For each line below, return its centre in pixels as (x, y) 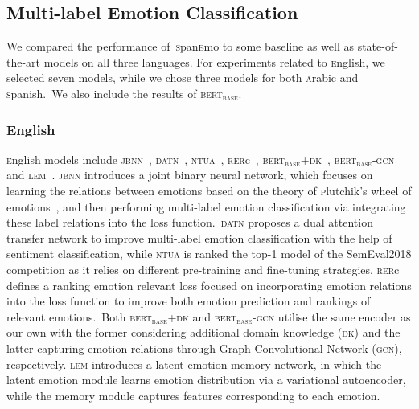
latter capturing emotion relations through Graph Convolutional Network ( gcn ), (204, 348)
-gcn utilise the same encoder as (331, 316)
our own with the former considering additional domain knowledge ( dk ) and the (203, 332)
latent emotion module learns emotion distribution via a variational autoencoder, (206, 380)
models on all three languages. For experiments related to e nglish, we (214, 61)
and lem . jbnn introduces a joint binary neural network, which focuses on (190, 175)
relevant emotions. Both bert (79, 316)
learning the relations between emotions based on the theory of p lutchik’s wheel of (209, 190)
